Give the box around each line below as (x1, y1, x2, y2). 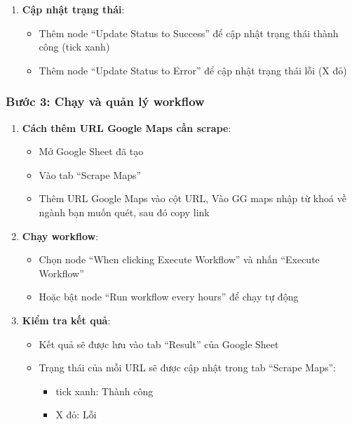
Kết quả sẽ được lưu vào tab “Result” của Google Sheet (39, 336, 279, 351)
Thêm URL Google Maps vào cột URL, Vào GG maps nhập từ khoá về (39, 191, 346, 206)
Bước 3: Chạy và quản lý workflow (6, 93, 205, 110)
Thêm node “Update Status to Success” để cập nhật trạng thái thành (39, 25, 339, 40)
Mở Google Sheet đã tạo (39, 144, 144, 159)
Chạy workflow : (22, 228, 99, 243)
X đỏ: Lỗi (55, 407, 97, 422)
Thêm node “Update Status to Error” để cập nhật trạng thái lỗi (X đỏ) (39, 62, 347, 77)
